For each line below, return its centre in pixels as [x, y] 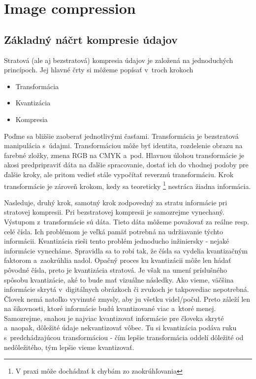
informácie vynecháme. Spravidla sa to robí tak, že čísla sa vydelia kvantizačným [126, 250]
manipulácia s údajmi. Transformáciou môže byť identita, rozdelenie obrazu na [123, 145]
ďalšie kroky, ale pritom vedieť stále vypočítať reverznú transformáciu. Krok [119, 174]
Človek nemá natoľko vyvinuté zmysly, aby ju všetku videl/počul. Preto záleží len [127, 299]
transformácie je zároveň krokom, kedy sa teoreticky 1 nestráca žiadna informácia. [128, 185]
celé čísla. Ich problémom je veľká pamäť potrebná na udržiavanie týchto [114, 231]
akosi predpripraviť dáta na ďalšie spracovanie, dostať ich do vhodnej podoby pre [126, 165]
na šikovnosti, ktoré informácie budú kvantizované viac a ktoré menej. [110, 308]
